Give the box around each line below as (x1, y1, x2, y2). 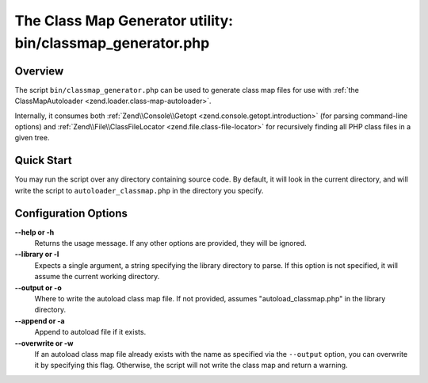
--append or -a (14, 316, 65, 325)
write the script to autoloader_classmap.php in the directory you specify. (14, 186, 264, 195)
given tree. (14, 133, 50, 143)
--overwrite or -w (14, 338, 74, 348)
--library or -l (14, 250, 59, 259)
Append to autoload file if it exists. (34, 327, 147, 337)
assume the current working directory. (34, 272, 160, 282)
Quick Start (14, 154, 72, 167)
